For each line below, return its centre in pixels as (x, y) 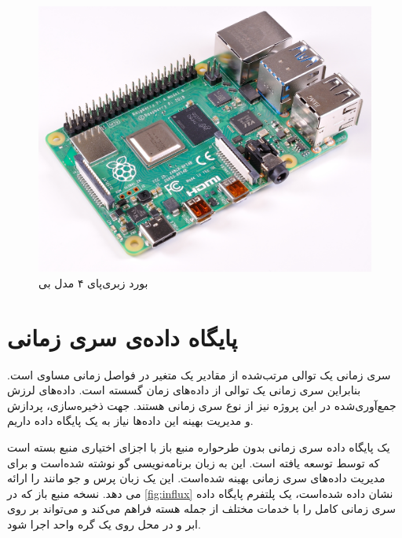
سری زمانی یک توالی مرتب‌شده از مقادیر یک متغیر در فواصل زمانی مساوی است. (199, 374)
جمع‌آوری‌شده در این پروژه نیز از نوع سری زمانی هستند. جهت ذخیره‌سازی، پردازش (202, 405)
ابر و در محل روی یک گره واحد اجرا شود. (104, 523)
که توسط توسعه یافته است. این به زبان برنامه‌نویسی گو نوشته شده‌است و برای (194, 462)
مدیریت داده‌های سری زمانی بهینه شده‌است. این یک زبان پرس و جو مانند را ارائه (196, 478)
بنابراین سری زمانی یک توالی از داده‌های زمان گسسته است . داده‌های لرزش (184, 390)
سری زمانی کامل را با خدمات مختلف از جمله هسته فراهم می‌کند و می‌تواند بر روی (201, 509)
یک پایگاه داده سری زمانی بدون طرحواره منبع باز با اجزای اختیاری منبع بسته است (199, 447)
